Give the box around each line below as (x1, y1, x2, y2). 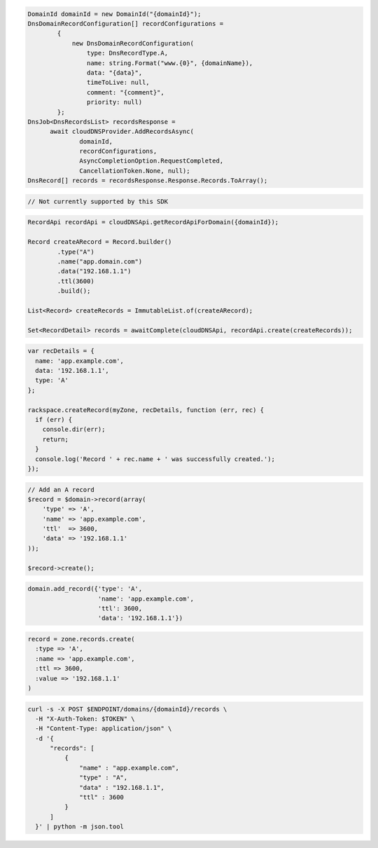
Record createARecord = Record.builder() (27, 238, 172, 246)
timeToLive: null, (86, 78, 150, 87)
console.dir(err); (42, 425, 106, 434)
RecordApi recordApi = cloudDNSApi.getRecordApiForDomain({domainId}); (27, 218, 279, 226)
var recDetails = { (27, 347, 94, 355)
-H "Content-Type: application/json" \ (35, 725, 172, 732)
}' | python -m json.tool (35, 823, 124, 830)
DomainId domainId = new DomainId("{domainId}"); (27, 10, 202, 18)
